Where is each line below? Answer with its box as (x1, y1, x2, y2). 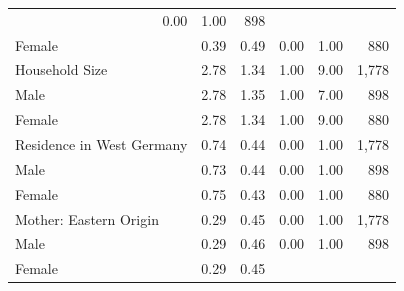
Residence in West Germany (15, 133, 188, 154)
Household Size (15, 59, 108, 80)
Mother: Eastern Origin (15, 208, 159, 229)
